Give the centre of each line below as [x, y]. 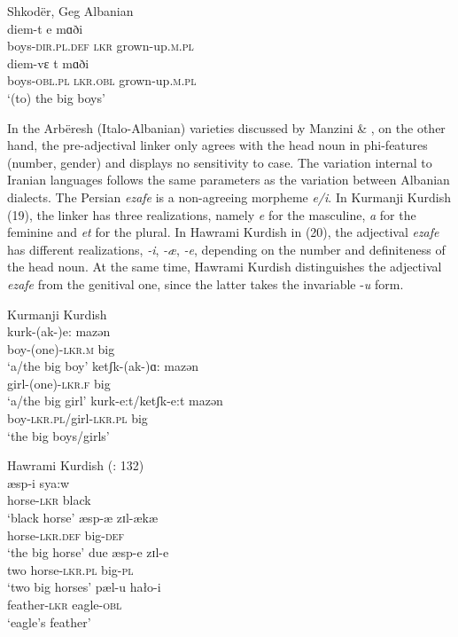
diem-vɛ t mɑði [48, 63]
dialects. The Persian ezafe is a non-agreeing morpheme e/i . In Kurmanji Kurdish [229, 197]
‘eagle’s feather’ [49, 621]
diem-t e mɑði [45, 28]
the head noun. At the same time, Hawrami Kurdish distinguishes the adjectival [225, 267]
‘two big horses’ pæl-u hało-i [84, 587]
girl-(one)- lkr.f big [59, 383]
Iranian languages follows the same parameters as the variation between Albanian [229, 180]
